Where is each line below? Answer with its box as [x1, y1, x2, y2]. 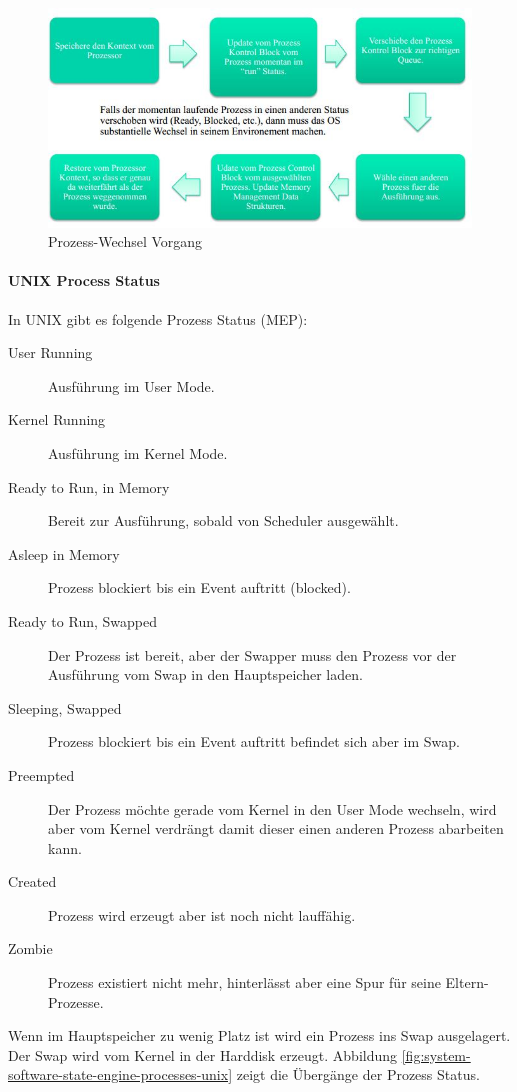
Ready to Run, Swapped [8, 610, 157, 631]
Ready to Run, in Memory [8, 476, 170, 497]
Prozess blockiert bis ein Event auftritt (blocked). [48, 577, 351, 598]
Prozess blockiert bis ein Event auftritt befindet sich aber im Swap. [48, 731, 460, 752]
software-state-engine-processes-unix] [8, 1064, 233, 1085]
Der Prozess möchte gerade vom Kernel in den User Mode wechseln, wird [48, 798, 497, 819]
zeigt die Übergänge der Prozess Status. [236, 1064, 480, 1085]
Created [8, 871, 57, 892]
